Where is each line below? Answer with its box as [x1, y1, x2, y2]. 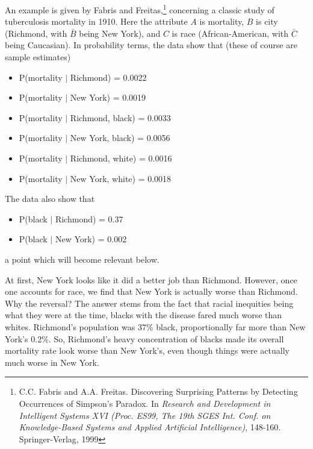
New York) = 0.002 [55, 233, 127, 245]
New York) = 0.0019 [70, 91, 146, 104]
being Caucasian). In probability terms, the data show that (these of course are [5, 39, 297, 51]
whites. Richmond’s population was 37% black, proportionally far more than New [5, 320, 306, 333]
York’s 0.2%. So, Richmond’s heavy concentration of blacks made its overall [5, 332, 284, 345]
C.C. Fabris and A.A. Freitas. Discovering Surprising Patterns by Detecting [19, 385, 298, 398]
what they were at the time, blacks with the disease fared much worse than [5, 309, 282, 321]
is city [256, 15, 278, 28]
